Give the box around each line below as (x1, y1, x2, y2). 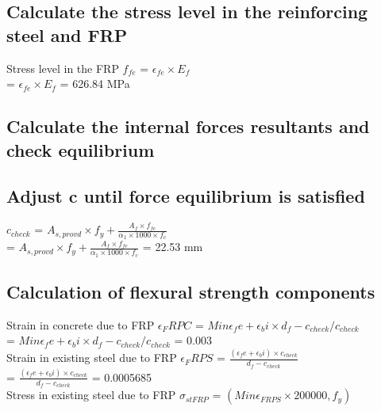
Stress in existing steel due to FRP (6, 386, 176, 403)
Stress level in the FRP (6, 59, 119, 76)
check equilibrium (6, 137, 155, 162)
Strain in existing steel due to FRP (6, 349, 177, 366)
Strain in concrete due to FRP (6, 316, 155, 333)
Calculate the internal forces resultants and (6, 114, 370, 139)
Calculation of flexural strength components (6, 280, 375, 304)
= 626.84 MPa (60, 75, 130, 92)
